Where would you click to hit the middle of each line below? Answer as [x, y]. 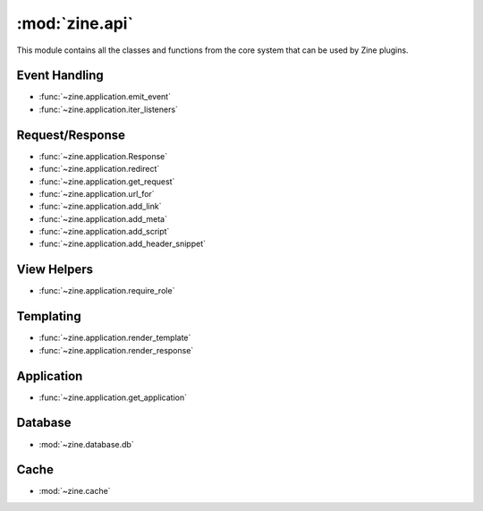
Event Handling [60, 76]
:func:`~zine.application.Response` [103, 156]
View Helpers [55, 270]
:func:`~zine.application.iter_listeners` [109, 109]
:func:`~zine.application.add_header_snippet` [122, 244]
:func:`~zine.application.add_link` [100, 207]
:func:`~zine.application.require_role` [107, 291]
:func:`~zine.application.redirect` [99, 169]
